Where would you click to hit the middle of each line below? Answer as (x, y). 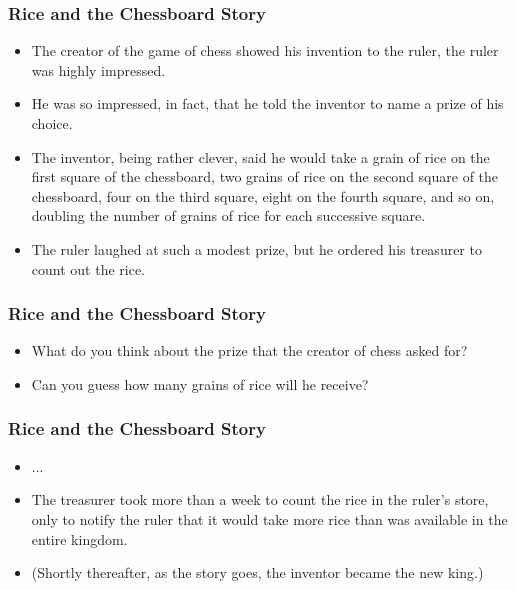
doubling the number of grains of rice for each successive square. (228, 215)
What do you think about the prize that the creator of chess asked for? (249, 350)
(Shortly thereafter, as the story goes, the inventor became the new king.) (257, 572)
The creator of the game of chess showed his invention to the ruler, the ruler (265, 50)
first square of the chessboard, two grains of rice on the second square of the (265, 176)
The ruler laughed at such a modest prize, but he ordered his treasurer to (256, 248)
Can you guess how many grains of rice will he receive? (200, 383)
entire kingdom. (79, 538)
